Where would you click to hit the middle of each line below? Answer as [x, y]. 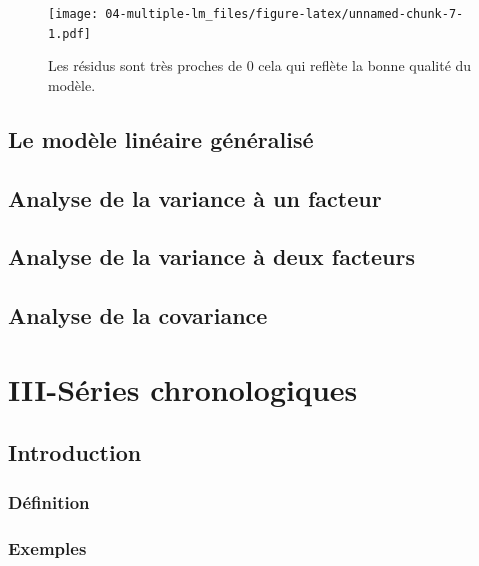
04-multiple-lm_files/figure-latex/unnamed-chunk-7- [284, 14]
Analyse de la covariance [138, 315]
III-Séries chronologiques [183, 388]
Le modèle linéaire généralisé [161, 138]
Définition [49, 501]
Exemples [47, 547]
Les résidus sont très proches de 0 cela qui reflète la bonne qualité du [260, 65]
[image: [73, 14]
